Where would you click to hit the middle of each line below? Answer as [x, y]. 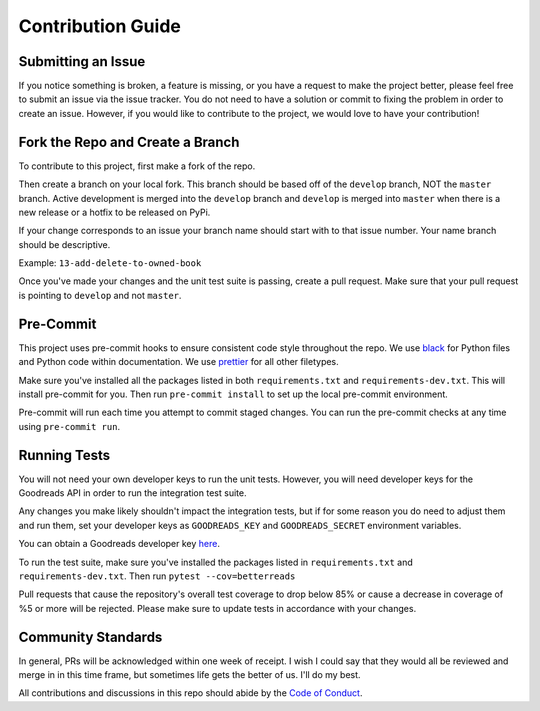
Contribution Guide [100, 26]
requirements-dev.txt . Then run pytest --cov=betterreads [157, 576]
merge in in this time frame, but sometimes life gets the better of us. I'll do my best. [189, 675]
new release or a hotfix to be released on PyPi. [114, 212]
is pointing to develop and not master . [100, 295]
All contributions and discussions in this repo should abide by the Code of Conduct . [190, 693]
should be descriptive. [64, 244]
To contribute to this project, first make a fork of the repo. [137, 166]
